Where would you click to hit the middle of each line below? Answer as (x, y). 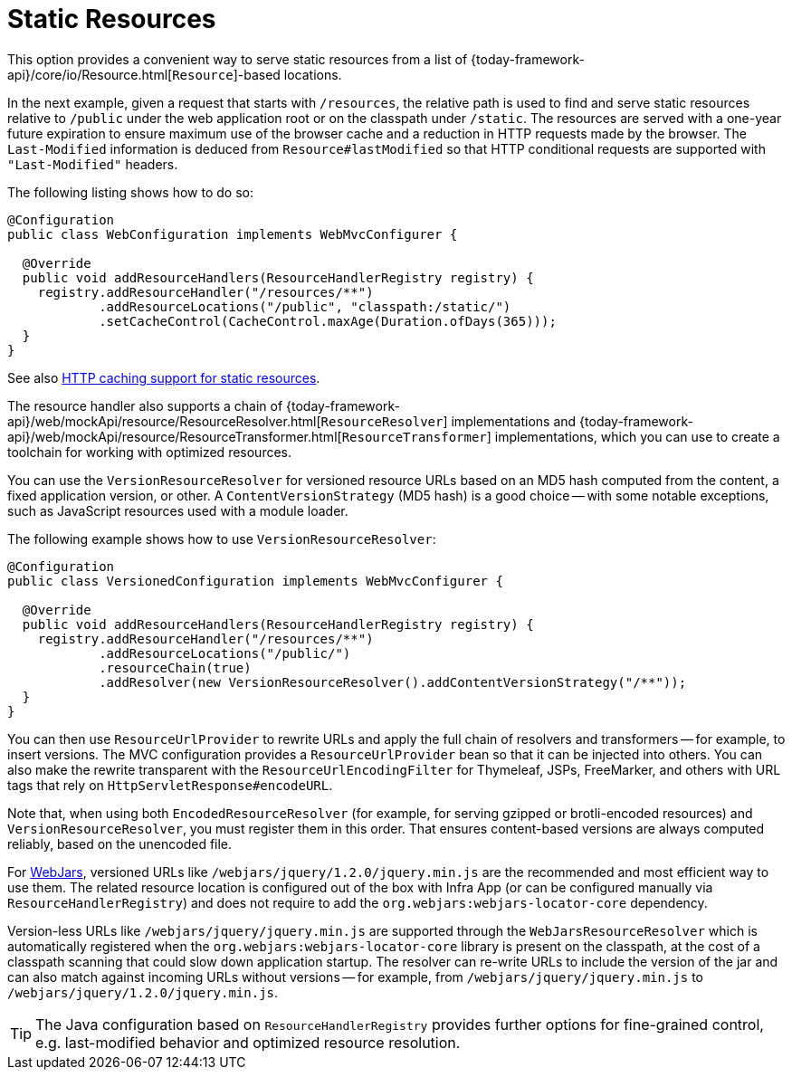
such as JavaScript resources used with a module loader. (178, 510)
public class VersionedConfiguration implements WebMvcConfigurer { (255, 581)
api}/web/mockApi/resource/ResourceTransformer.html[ (175, 436)
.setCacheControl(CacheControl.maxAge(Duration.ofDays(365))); (328, 321)
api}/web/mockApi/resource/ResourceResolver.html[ (164, 421)
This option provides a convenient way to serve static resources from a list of (238, 59)
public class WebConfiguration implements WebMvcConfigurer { (233, 234)
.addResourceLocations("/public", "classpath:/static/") (305, 306)
